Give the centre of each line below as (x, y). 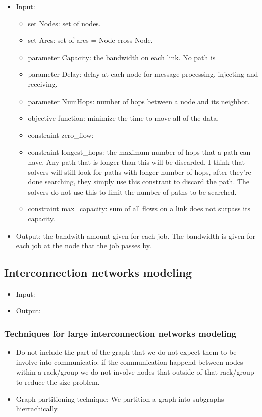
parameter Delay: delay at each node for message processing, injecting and (143, 74)
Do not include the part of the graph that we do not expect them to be (126, 352)
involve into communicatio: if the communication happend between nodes (129, 362)
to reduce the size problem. (58, 382)
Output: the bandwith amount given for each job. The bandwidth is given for (136, 235)
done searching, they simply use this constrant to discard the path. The (139, 182)
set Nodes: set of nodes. (64, 23)
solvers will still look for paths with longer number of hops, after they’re (140, 172)
